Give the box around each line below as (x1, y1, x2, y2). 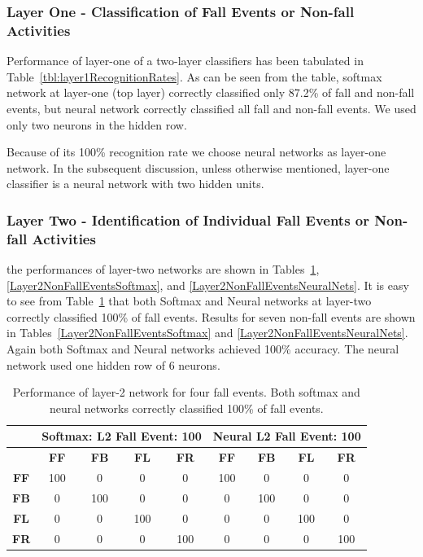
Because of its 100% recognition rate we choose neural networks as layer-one (7, 143, 386, 160)
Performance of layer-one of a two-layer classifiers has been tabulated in (7, 52, 364, 69)
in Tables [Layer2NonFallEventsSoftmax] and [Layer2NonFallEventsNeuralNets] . (7, 324, 408, 341)
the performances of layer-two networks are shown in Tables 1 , (7, 261, 320, 278)
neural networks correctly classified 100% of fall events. (49, 399, 324, 416)
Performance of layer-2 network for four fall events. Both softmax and (12, 384, 360, 401)
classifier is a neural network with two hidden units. (7, 175, 264, 192)
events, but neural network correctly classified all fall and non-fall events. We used (7, 99, 416, 116)
